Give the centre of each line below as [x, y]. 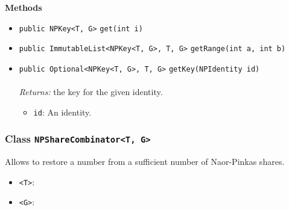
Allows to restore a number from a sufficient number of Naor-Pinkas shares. [145, 162]
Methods [24, 7]
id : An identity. [62, 112]
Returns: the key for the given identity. [91, 92]
